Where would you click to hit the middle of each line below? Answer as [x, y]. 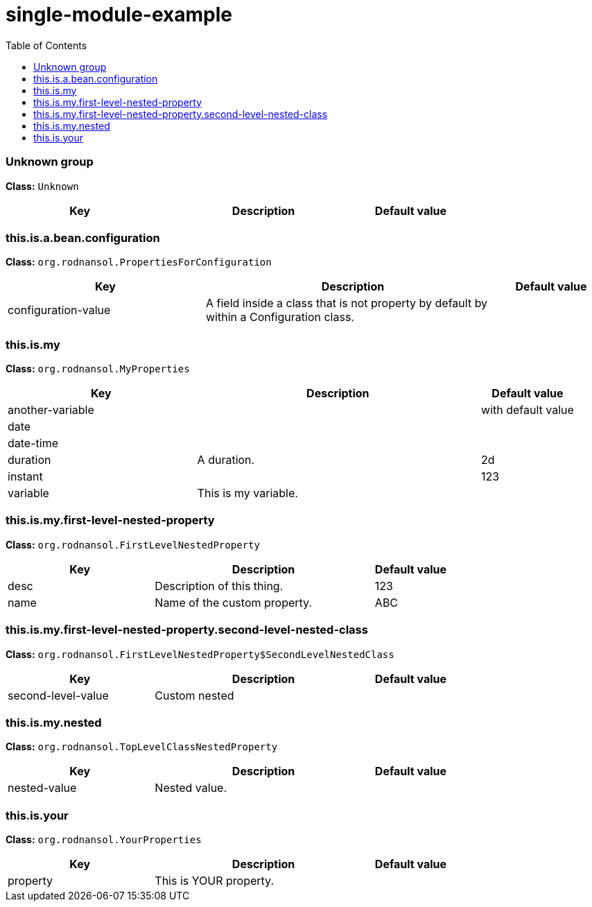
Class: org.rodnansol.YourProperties [104, 839]
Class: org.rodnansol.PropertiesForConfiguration [139, 262]
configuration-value [59, 310]
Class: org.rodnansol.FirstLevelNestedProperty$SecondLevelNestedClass [200, 654]
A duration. [226, 460]
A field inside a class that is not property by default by [347, 303]
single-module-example [119, 15]
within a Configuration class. [280, 317]
